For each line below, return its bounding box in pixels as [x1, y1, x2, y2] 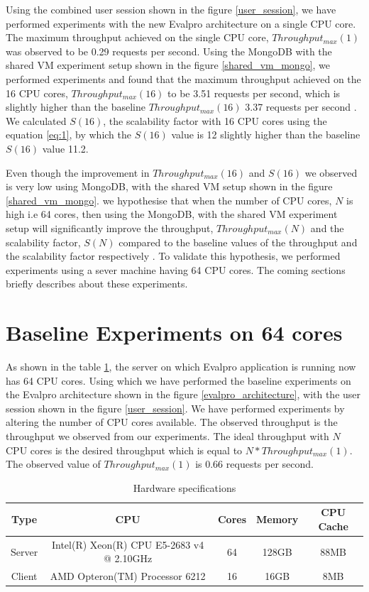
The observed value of [6, 456, 101, 471]
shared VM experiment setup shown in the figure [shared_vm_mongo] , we [6, 57, 331, 72]
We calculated [6, 113, 67, 128]
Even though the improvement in [6, 165, 150, 180]
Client [11, 569, 38, 583]
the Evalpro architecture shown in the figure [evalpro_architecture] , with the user [6, 387, 361, 402]
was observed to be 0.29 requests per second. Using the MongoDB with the [6, 43, 332, 58]
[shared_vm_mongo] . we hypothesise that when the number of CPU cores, [6, 192, 332, 207]
